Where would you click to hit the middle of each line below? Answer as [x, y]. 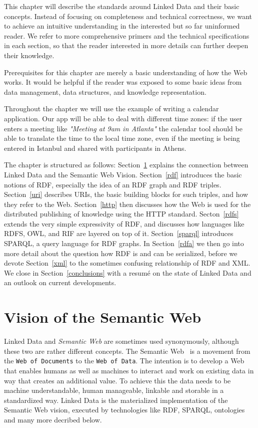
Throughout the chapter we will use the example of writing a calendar [111, 109]
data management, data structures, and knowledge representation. [105, 91]
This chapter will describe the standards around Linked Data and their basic [122, 6]
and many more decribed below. [53, 419]
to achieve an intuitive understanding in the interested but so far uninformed [122, 26]
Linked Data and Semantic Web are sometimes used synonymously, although [121, 341]
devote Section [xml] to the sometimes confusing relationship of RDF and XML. [127, 263]
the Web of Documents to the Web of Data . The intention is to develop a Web [124, 361]
